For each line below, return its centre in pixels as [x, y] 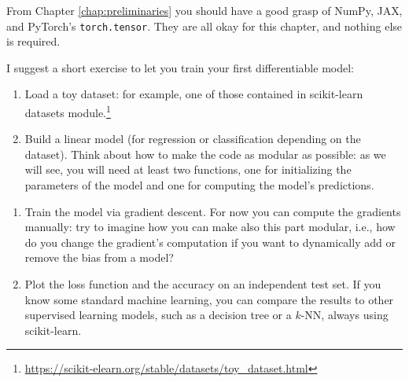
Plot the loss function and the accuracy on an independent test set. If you [203, 284]
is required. [33, 41]
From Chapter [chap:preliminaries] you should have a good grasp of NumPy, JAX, [204, 10]
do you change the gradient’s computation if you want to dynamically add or [210, 242]
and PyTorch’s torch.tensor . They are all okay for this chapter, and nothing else [204, 26]
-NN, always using [345, 315]
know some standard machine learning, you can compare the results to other [209, 299]
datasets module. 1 [68, 111]
